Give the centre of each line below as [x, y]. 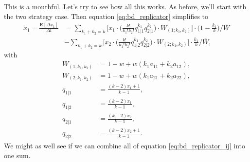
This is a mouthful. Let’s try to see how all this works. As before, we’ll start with [125, 6]
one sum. [17, 155]
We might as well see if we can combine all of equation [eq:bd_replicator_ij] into [125, 146]
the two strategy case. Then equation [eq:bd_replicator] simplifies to [106, 16]
